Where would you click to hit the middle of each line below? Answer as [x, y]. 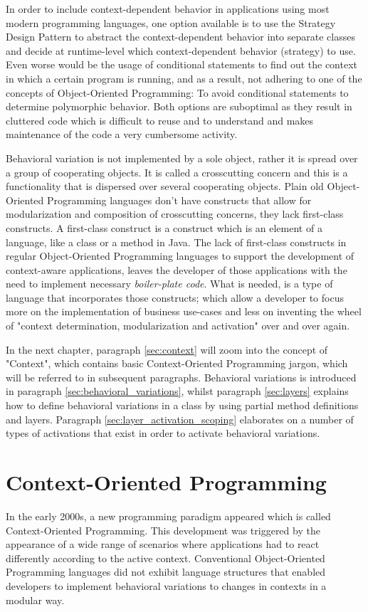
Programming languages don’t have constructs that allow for [179, 200]
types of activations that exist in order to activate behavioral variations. [163, 433]
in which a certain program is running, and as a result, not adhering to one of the [184, 78]
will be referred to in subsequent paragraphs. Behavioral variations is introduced [181, 377]
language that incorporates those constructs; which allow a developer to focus [175, 297]
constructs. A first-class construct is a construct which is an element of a [164, 227]
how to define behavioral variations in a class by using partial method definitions [182, 405]
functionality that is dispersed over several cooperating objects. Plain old [165, 186]
